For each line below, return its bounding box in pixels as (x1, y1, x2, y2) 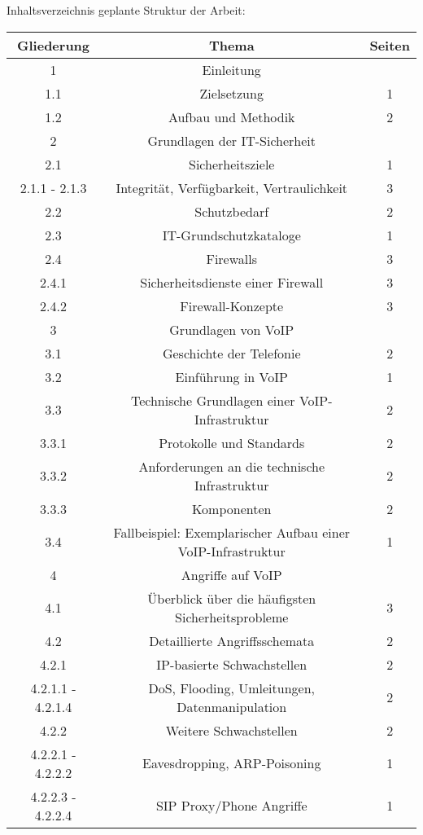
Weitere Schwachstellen (165, 720, 298, 740)
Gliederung (17, 35, 90, 55)
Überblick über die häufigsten (147, 588, 316, 608)
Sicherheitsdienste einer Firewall (140, 272, 324, 292)
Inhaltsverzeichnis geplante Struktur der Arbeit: (7, 2, 246, 18)
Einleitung (202, 59, 261, 79)
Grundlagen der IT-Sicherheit (147, 130, 316, 150)
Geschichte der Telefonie (162, 343, 301, 363)
